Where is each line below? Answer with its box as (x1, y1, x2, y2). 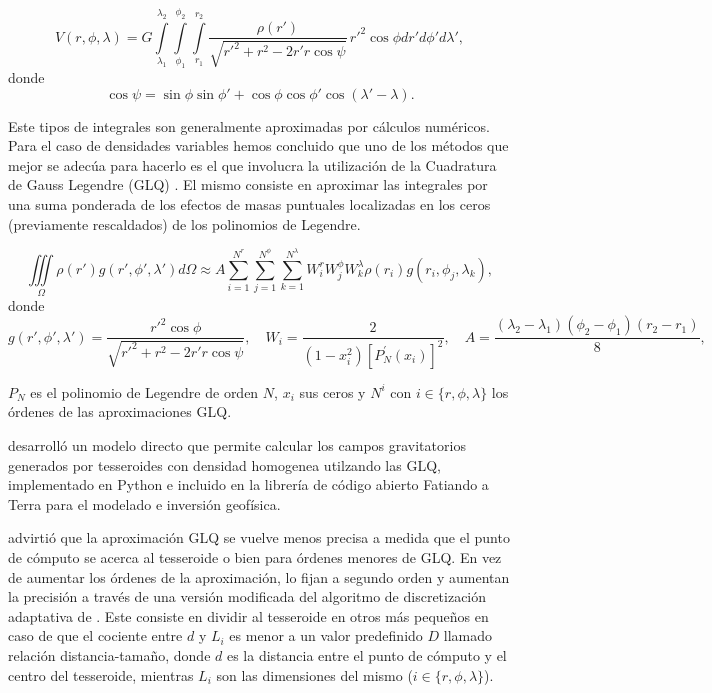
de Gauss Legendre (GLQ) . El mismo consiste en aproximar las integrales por (8, 174, 488, 195)
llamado (443, 625, 492, 646)
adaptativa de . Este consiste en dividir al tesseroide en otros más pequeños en (8, 605, 489, 626)
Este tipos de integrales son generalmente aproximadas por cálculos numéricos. (8, 115, 490, 136)
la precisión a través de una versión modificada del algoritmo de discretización (8, 586, 487, 607)
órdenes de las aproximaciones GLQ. (8, 401, 232, 422)
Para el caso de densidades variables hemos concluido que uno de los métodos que (8, 135, 509, 156)
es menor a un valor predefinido (229, 625, 423, 646)
